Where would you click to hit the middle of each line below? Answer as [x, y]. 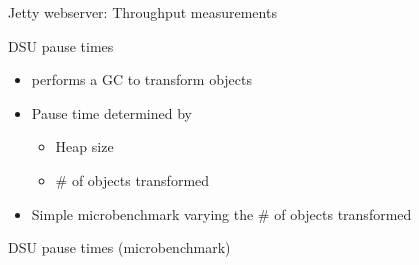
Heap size [84, 146]
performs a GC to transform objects [142, 79]
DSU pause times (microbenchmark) [119, 247]
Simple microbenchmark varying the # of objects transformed [221, 213]
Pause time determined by [111, 112]
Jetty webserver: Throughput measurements [142, 12]
